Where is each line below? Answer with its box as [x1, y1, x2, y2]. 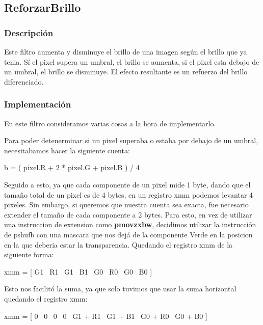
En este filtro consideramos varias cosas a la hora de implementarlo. [4, 118, 216, 128]
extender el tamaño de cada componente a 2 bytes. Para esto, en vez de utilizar [4, 209, 252, 220]
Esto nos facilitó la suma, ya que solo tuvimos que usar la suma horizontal [4, 283, 236, 294]
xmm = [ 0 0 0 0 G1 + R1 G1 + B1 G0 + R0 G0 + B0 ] [4, 310, 207, 321]
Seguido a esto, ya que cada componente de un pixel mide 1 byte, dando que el [4, 179, 251, 189]
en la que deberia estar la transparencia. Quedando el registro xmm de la [4, 239, 233, 250]
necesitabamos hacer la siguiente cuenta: [4, 145, 130, 155]
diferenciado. [4, 76, 44, 87]
